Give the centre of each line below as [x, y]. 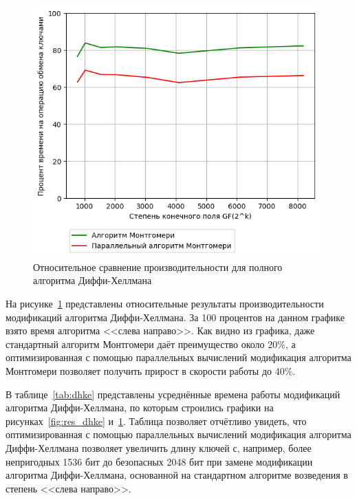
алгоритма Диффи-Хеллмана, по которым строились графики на [140, 407]
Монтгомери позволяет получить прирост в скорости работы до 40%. [151, 370]
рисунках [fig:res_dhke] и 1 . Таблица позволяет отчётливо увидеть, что [156, 421]
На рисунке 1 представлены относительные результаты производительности [165, 303]
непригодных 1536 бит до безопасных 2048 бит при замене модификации [159, 461]
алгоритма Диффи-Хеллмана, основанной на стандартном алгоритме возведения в [177, 475]
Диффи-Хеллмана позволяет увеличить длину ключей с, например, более [159, 447]
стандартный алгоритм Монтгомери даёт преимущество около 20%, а [151, 344]
